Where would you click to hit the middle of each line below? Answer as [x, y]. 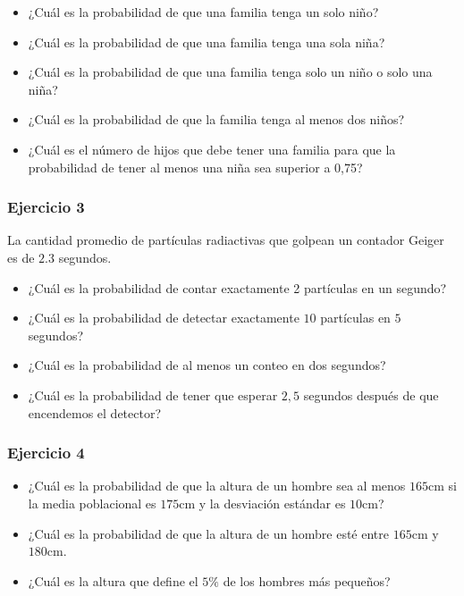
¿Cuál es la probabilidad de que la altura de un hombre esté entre [208, 533]
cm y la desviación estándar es [262, 503]
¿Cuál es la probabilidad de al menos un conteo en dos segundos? [207, 365]
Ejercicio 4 [46, 453]
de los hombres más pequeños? [307, 580]
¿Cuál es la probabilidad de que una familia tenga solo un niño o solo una [230, 72]
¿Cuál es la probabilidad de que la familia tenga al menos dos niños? [216, 119]
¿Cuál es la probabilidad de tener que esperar [153, 395]
